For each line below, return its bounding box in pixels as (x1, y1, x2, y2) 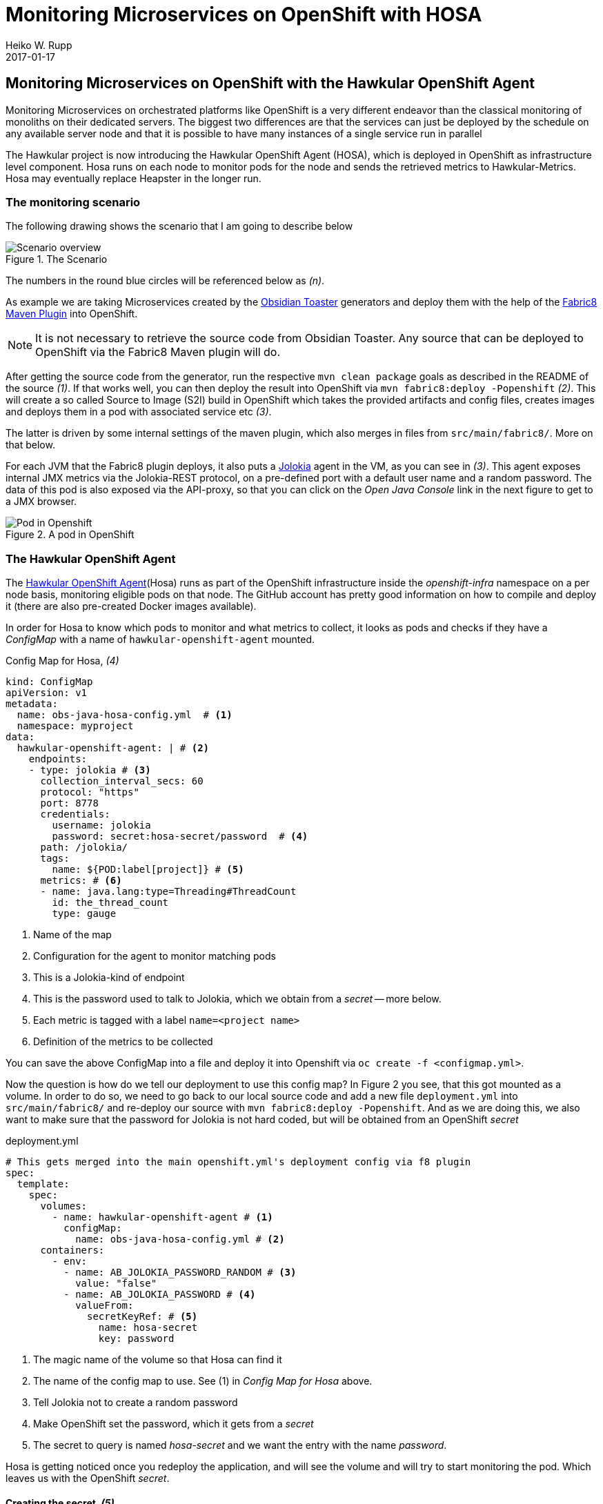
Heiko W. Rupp (6, 39, 72, 51)
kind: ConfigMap (6, 676, 93, 688)
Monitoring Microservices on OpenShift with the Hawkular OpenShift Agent (6, 75, 535, 92)
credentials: (40, 809, 110, 820)
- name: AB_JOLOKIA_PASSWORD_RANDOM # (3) (63, 1267, 297, 1278)
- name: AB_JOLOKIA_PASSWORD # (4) (63, 1289, 256, 1300)
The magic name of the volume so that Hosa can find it (33, 1354, 282, 1366)
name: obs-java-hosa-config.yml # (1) (17, 709, 233, 721)
